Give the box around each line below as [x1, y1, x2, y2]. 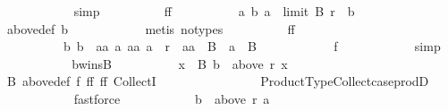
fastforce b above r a [73, 89, 270, 107]
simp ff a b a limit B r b [73, 2, 355, 20]
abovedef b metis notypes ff [6, 19, 295, 38]
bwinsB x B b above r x [72, 54, 288, 73]
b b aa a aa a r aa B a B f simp [63, 37, 441, 55]
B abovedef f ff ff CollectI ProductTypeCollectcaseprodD [6, 72, 429, 90]
